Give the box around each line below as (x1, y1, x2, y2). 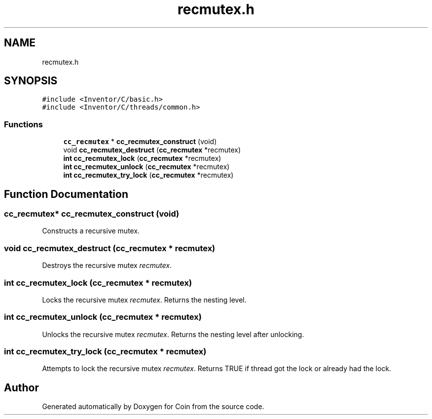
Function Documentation (4, 188, 128, 200)
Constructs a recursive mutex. (42, 227, 140, 235)
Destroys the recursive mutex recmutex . (42, 261, 172, 270)
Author (4, 381, 39, 394)
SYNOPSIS (4, 75, 58, 87)
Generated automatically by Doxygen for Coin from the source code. (42, 402, 264, 411)
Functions (4, 119, 43, 129)
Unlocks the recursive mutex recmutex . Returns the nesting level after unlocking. (42, 330, 304, 339)
